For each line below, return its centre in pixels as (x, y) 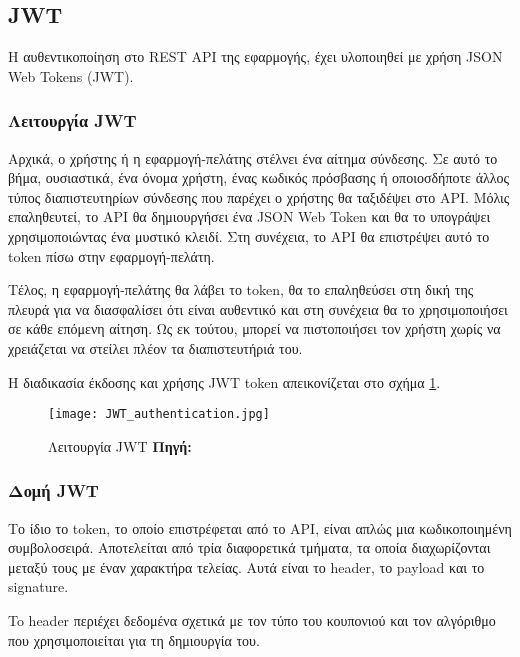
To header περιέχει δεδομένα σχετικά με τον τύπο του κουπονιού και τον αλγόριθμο (252, 619)
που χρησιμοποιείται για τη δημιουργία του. (134, 639)
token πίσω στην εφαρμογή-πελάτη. (111, 255)
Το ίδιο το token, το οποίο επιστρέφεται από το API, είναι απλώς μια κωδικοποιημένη (260, 527)
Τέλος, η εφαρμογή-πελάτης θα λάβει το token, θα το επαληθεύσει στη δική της (241, 289)
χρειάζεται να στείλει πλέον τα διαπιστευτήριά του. (155, 347)
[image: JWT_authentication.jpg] (159, 414)
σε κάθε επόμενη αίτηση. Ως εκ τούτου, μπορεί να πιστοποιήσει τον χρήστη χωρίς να (254, 328)
